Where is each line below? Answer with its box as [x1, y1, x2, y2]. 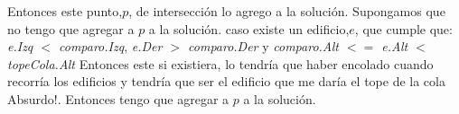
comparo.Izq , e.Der [58, 37, 163, 56]
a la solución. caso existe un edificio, [148, 19, 350, 38]
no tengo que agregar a [7, 19, 135, 38]
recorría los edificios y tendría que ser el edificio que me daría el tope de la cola [7, 72, 445, 91]
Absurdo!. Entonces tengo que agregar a [7, 89, 229, 108]
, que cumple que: [354, 19, 453, 38]
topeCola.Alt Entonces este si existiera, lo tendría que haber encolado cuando [7, 54, 434, 73]
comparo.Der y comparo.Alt [188, 37, 339, 56]
